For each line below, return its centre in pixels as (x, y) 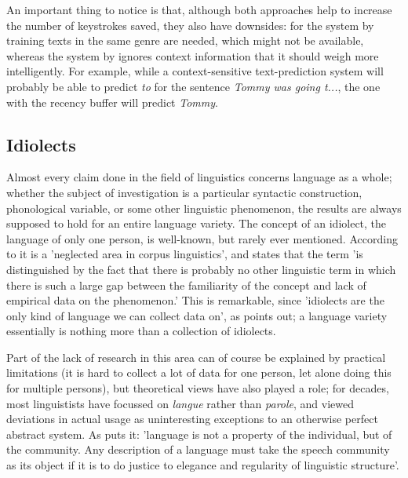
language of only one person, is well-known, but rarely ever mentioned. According (202, 238)
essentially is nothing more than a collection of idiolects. (141, 331)
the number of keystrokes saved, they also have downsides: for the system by (190, 25)
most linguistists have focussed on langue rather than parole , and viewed (180, 403)
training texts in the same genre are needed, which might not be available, (185, 40)
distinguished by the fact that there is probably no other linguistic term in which (201, 269)
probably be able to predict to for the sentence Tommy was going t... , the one (193, 86)
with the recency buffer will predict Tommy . (112, 102)
